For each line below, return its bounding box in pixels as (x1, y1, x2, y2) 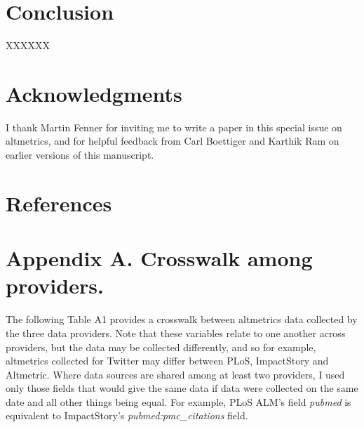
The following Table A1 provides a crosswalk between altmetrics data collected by (6, 312, 358, 327)
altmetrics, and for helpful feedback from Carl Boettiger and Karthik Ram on (6, 133, 339, 148)
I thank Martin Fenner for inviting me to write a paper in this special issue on (6, 119, 342, 134)
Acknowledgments (6, 79, 182, 107)
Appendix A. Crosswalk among (6, 244, 313, 272)
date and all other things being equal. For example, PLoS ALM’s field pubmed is (6, 394, 351, 409)
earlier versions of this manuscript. (6, 147, 154, 162)
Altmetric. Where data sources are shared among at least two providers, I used (6, 367, 345, 381)
